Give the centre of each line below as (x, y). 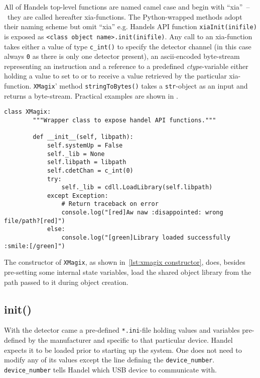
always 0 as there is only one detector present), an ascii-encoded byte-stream (122, 56)
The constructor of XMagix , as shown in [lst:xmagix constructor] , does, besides (125, 262)
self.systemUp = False (85, 145)
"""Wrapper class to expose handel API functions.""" (124, 120)
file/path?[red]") (35, 221)
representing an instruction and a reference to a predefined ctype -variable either (126, 66)
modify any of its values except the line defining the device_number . (109, 360)
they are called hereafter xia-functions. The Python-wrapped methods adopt (125, 16)
